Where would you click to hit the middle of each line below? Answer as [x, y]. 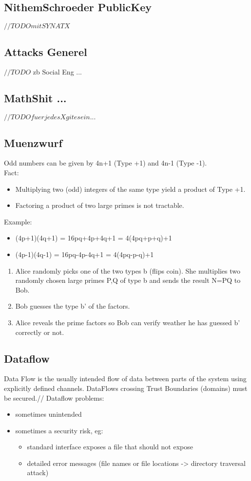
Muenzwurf [33, 142]
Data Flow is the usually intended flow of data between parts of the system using [125, 379]
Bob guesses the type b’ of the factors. [73, 306]
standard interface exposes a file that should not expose [110, 447]
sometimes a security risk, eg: [59, 430]
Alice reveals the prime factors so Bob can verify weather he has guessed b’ [128, 322]
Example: [18, 221]
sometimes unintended [48, 414]
